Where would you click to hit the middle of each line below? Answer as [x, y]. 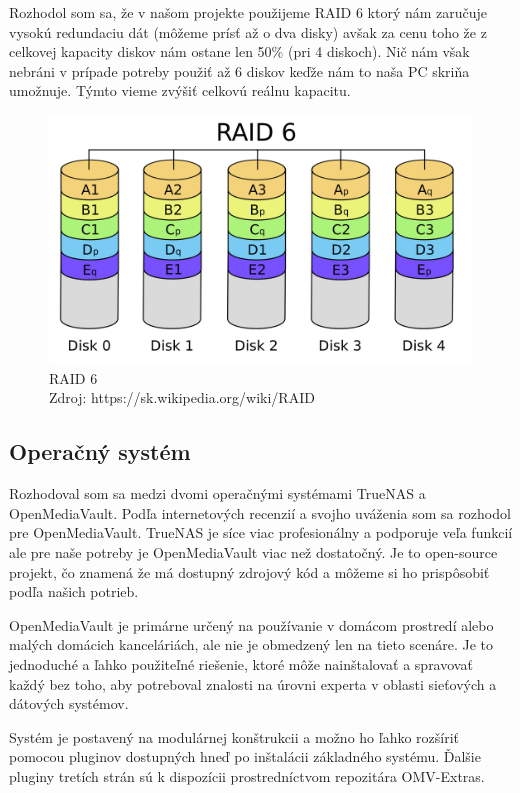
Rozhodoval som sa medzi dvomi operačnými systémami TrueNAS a [217, 493]
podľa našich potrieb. [74, 591]
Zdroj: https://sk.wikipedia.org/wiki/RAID [182, 397]
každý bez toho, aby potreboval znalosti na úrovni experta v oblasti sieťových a [253, 683]
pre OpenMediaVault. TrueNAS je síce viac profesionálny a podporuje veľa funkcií [261, 532]
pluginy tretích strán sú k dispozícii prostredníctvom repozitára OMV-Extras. [247, 775]
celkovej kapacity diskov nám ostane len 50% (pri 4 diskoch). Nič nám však [239, 51]
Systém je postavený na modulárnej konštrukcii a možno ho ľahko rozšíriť [234, 736]
